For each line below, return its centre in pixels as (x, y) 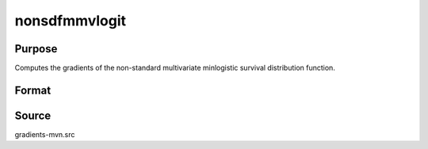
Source (33, 115)
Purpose (36, 49)
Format (33, 90)
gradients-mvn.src (45, 134)
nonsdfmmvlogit (71, 21)
